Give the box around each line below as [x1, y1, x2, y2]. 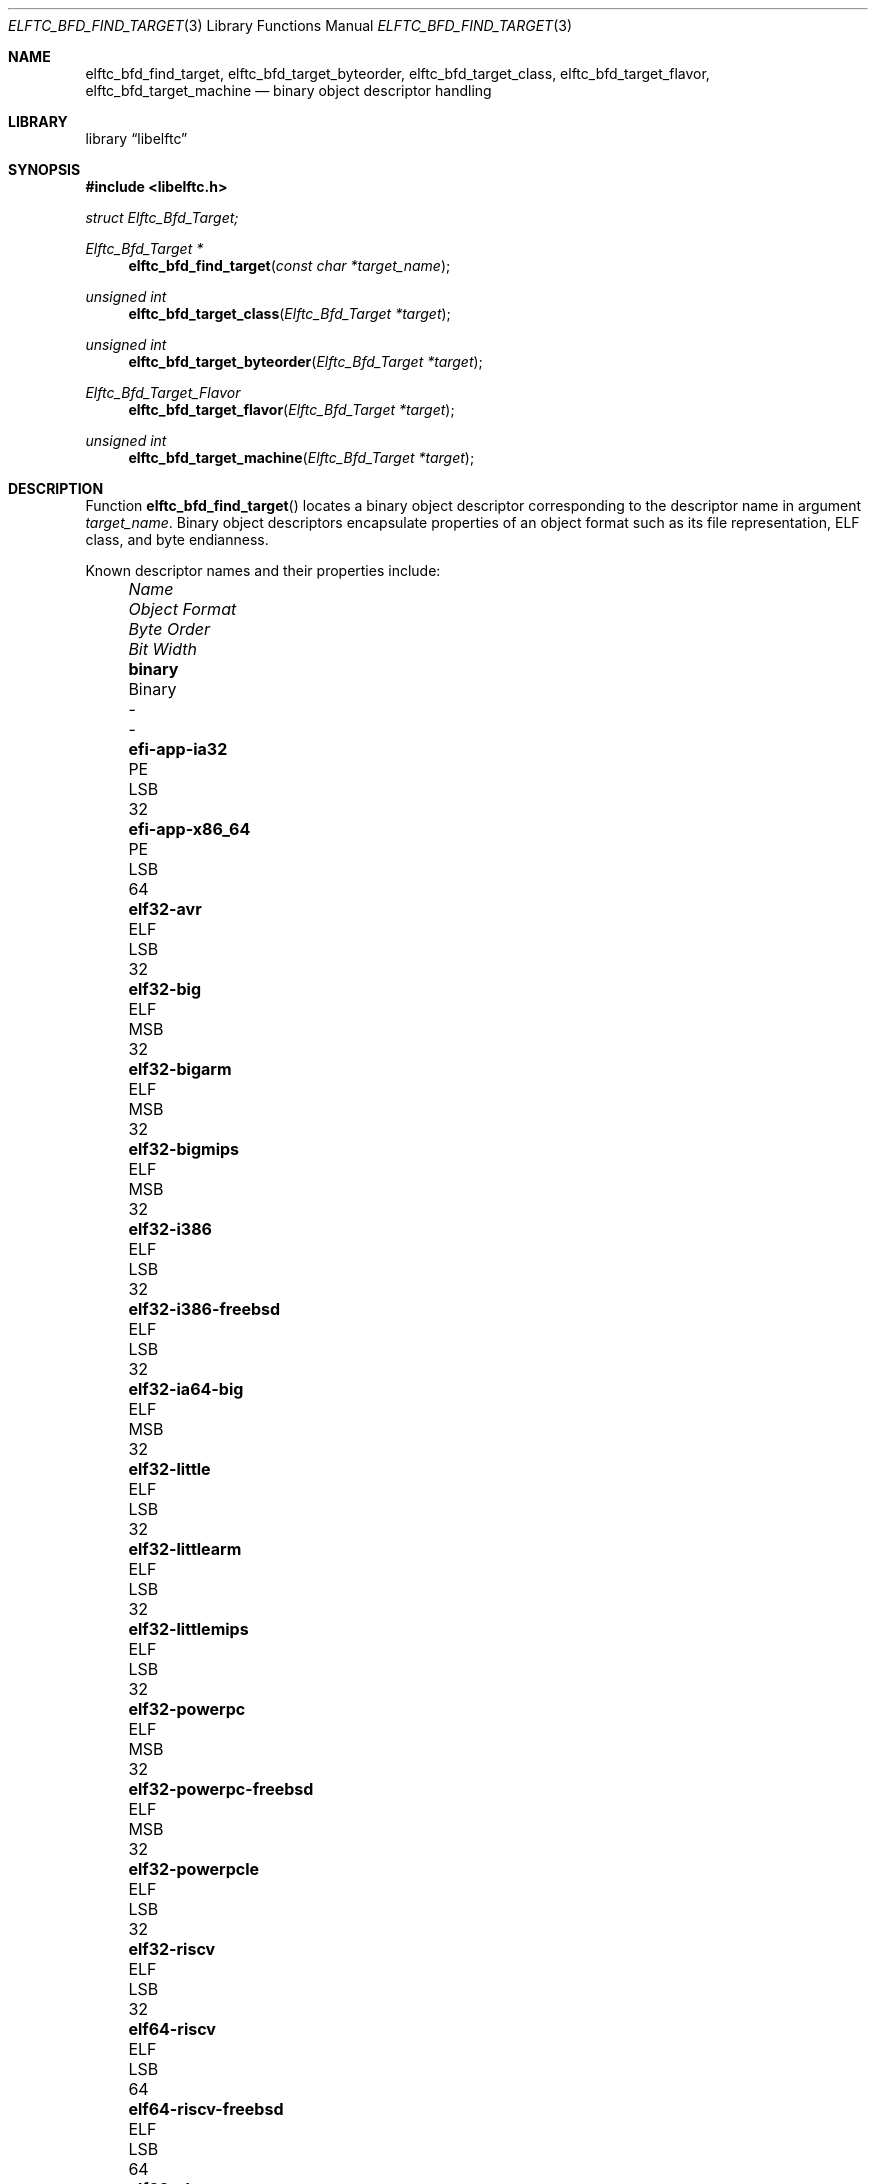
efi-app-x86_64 [128, 819, 251, 839]
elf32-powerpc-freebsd [128, 1779, 314, 1799]
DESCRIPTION [8, 480, 104, 497]
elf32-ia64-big [128, 1379, 244, 1399]
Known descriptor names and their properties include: [85, 562, 441, 579]
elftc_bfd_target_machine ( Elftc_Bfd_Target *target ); [128, 449, 475, 466]
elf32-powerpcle [128, 1859, 260, 1879]
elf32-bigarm [128, 1059, 232, 1079]
